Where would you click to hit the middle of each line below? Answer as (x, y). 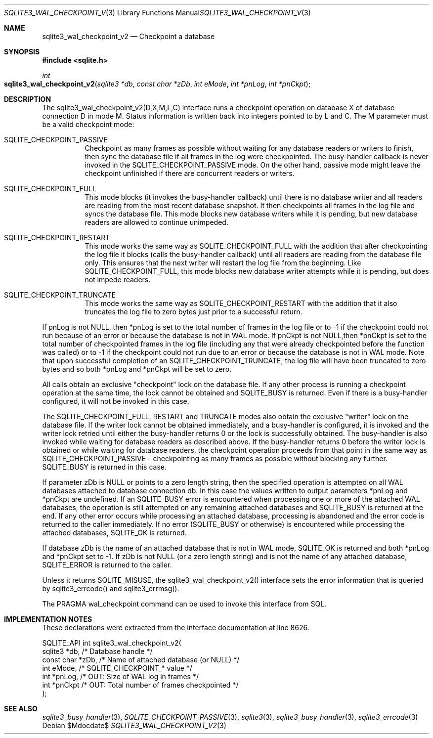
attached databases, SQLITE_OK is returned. (114, 533)
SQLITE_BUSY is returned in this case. (105, 467)
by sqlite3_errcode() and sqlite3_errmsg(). (111, 588)
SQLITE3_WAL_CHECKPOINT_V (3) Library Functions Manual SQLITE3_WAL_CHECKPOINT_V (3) (157, 13)
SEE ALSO (21, 709)
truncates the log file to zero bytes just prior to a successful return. (194, 312)
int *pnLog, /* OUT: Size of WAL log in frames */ (120, 676)
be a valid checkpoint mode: (88, 124)
